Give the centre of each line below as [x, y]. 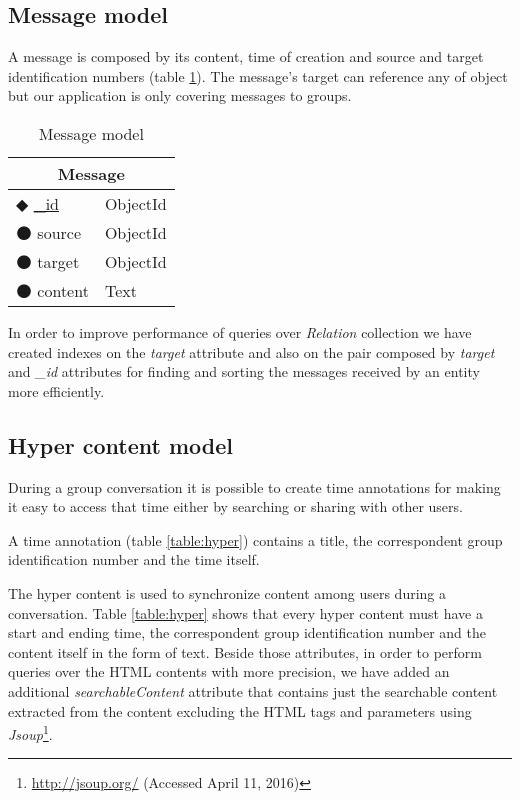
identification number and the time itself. [134, 559]
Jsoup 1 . [30, 732]
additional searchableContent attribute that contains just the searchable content [253, 690]
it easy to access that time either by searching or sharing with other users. [235, 506]
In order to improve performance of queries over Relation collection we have [240, 331]
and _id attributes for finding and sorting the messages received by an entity [244, 371]
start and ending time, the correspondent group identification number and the [247, 632]
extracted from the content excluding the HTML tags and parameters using [240, 710]
